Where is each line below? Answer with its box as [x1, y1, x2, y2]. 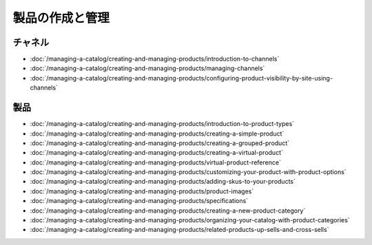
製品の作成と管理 [12, 10, 110, 25]
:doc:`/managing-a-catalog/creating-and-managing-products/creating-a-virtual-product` [30, 149, 284, 157]
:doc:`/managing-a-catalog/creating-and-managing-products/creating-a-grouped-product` [30, 138, 289, 147]
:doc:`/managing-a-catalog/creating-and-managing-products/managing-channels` [30, 64, 265, 72]
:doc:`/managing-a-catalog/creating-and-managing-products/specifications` [30, 197, 248, 205]
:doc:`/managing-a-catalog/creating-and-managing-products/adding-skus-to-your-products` [30, 178, 296, 186]
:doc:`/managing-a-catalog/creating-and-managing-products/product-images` [30, 187, 254, 195]
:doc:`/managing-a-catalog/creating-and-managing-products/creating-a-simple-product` [30, 129, 285, 138]
